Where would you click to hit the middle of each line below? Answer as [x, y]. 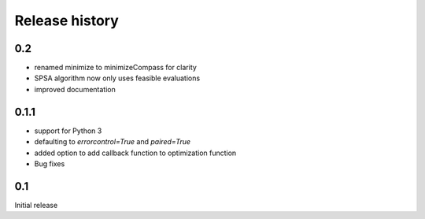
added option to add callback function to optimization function [135, 153]
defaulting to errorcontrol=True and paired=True [113, 142]
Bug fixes [50, 163]
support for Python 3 [68, 131]
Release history [67, 20]
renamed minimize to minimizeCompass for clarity [115, 68]
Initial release [36, 205]
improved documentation [75, 89]
